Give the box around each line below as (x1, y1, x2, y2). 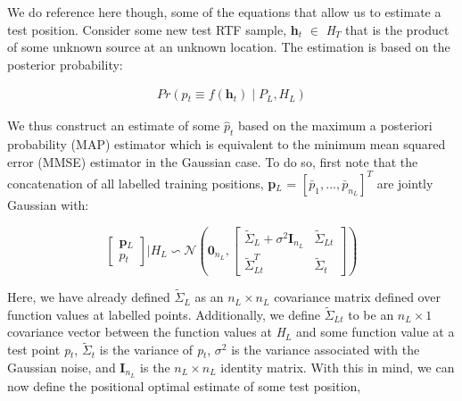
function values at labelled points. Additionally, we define (7, 305, 320, 323)
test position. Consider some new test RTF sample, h (7, 20, 299, 38)
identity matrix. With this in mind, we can (220, 357, 455, 376)
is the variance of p (99, 340, 203, 359)
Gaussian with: (7, 195, 89, 213)
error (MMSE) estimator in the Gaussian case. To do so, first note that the (7, 152, 418, 171)
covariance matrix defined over (274, 288, 441, 306)
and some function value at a (296, 322, 455, 341)
